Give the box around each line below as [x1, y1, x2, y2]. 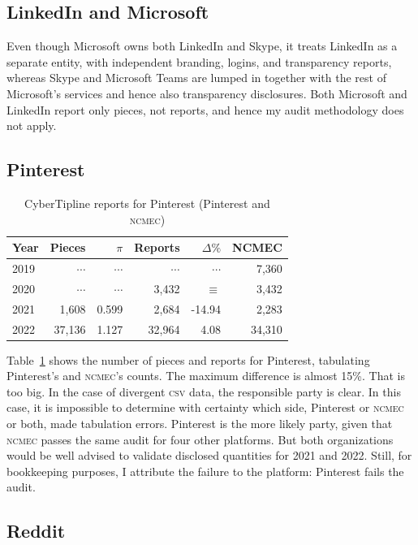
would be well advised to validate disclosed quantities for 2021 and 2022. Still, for [6, 447, 412, 464]
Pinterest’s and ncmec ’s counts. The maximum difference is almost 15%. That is [6, 367, 405, 384]
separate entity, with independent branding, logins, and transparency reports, [6, 53, 392, 70]
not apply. [6, 117, 57, 134]
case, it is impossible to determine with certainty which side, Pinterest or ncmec [6, 399, 404, 416]
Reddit [6, 518, 66, 543]
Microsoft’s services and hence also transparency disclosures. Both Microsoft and [6, 84, 407, 102]
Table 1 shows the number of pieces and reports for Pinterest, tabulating [6, 351, 370, 368]
